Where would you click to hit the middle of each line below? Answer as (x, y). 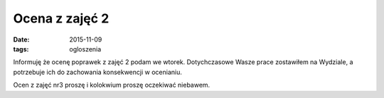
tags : (21, 49)
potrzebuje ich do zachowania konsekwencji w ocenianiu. (98, 72)
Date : (21, 39)
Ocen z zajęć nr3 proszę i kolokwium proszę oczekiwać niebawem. (112, 85)
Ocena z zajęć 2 (61, 18)
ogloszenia (85, 49)
